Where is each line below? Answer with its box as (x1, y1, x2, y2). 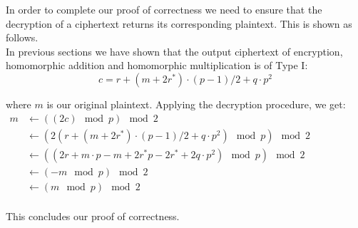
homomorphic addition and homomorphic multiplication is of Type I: (6, 58, 308, 73)
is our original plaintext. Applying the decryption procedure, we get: (46, 96, 346, 111)
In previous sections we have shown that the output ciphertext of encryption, (6, 43, 343, 58)
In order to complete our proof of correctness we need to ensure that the (6, 2, 322, 16)
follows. (6, 30, 39, 45)
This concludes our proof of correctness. (6, 208, 180, 223)
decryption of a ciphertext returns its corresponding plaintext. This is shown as (6, 16, 352, 31)
